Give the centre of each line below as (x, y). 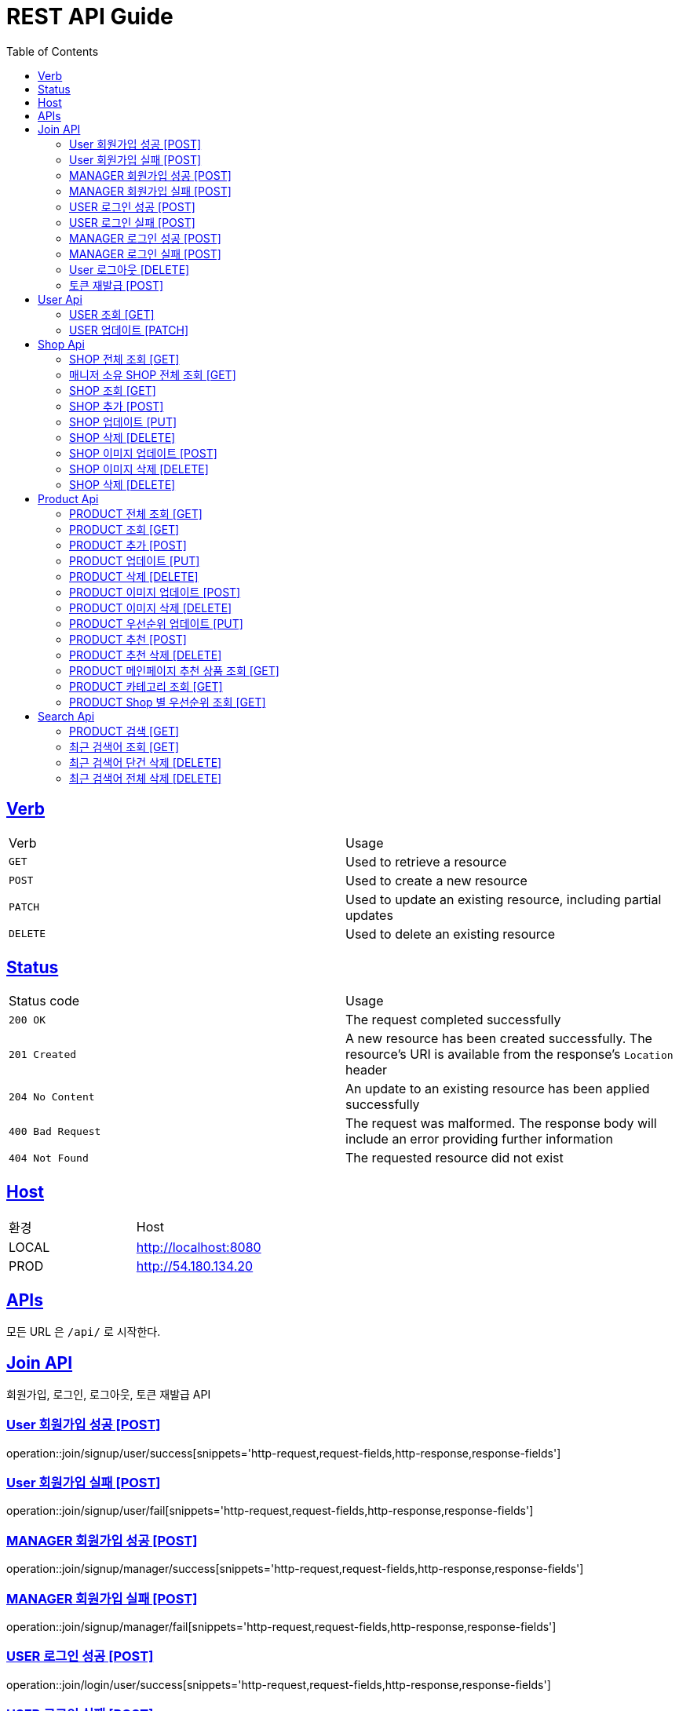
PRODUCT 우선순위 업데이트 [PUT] (156, 623)
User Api (60, 299)
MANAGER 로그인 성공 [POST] (145, 238)
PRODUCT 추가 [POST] (128, 545)
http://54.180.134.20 (195, 1266)
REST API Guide (90, 16)
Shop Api (61, 344)
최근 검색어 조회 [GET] (124, 746)
